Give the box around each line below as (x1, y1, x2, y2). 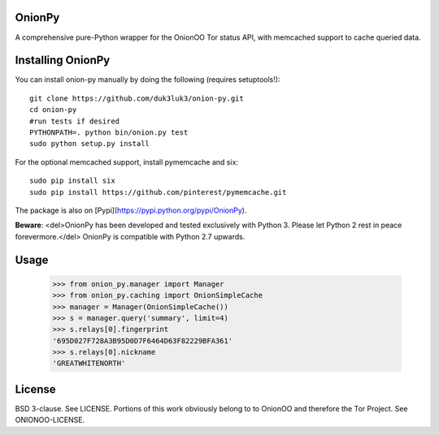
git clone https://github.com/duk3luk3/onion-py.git (29, 93, 244, 103)
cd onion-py (29, 106, 77, 114)
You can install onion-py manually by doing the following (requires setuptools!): (15, 75, 280, 84)
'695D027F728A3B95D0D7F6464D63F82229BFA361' (52, 336, 233, 345)
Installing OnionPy (15, 54, 111, 67)
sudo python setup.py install (29, 139, 150, 149)
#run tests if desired (29, 116, 120, 126)
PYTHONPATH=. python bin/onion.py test (29, 127, 189, 137)
